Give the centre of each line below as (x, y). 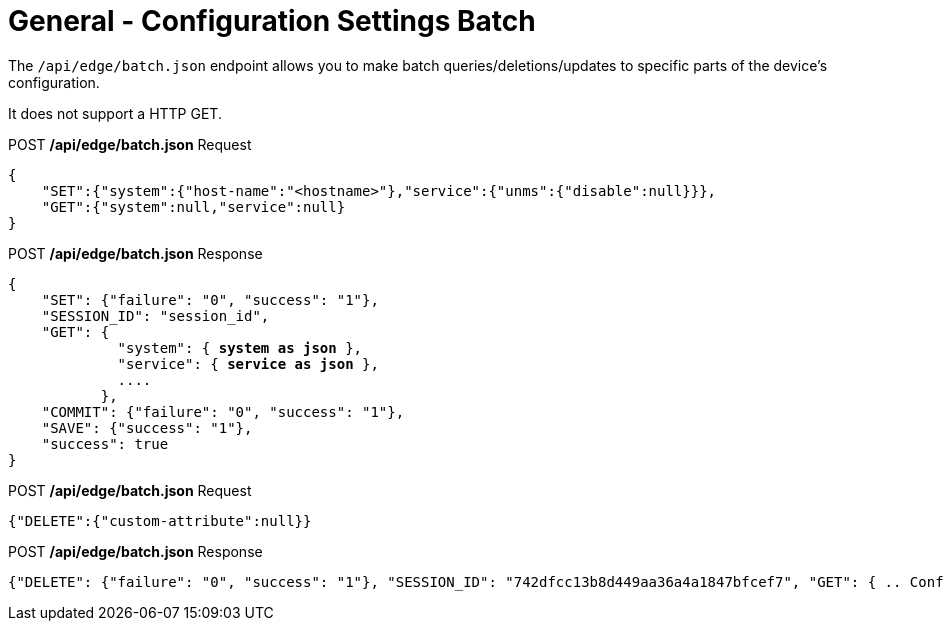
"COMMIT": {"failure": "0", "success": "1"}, (223, 411)
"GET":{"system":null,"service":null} (193, 206)
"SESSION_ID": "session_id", (155, 315)
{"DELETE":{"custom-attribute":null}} (160, 520)
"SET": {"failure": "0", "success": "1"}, (210, 299)
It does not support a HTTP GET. (115, 113)
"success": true (105, 443)
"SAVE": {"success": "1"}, (147, 427)
